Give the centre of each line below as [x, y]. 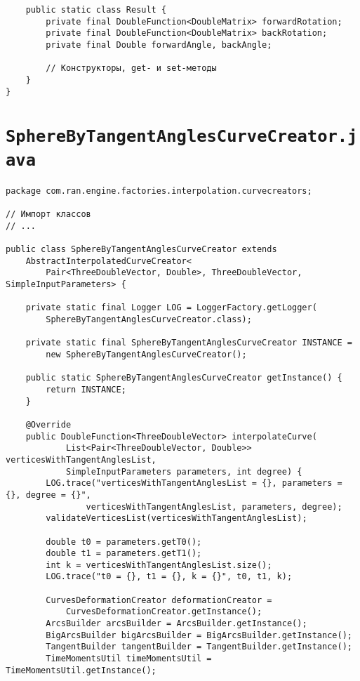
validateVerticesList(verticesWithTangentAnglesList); [176, 518]
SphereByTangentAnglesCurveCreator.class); [149, 320]
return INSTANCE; [86, 389]
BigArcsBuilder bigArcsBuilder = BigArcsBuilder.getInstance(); [199, 635]
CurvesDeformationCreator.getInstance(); [164, 612]
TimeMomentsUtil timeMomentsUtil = [129, 659]
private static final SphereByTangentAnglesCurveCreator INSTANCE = [189, 343]
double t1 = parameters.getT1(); [124, 554]
